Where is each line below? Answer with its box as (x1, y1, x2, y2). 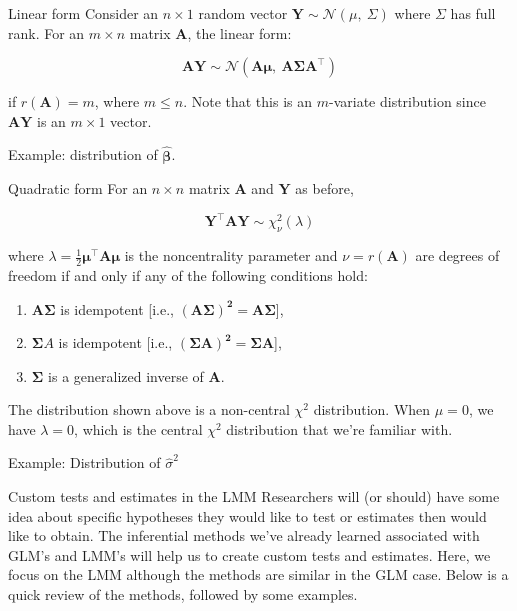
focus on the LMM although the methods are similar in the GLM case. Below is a (8, 564, 509, 585)
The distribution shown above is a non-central (8, 399, 290, 420)
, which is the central (74, 418, 203, 439)
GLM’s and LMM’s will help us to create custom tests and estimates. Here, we (8, 544, 491, 565)
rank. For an (8, 22, 85, 43)
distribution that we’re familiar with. (226, 418, 453, 439)
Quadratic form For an (8, 178, 148, 199)
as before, (295, 178, 354, 199)
